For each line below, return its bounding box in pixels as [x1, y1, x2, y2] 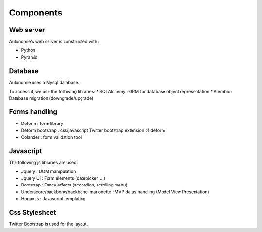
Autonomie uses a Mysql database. [9, 79, 80, 85]
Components [9, 7, 63, 18]
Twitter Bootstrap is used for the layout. [9, 221, 88, 227]
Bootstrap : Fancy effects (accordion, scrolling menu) [21, 182, 128, 188]
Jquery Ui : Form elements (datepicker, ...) [21, 175, 106, 181]
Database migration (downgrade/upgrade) [9, 95, 94, 101]
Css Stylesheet [9, 208, 56, 217]
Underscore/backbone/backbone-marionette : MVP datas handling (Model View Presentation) [21, 189, 210, 195]
